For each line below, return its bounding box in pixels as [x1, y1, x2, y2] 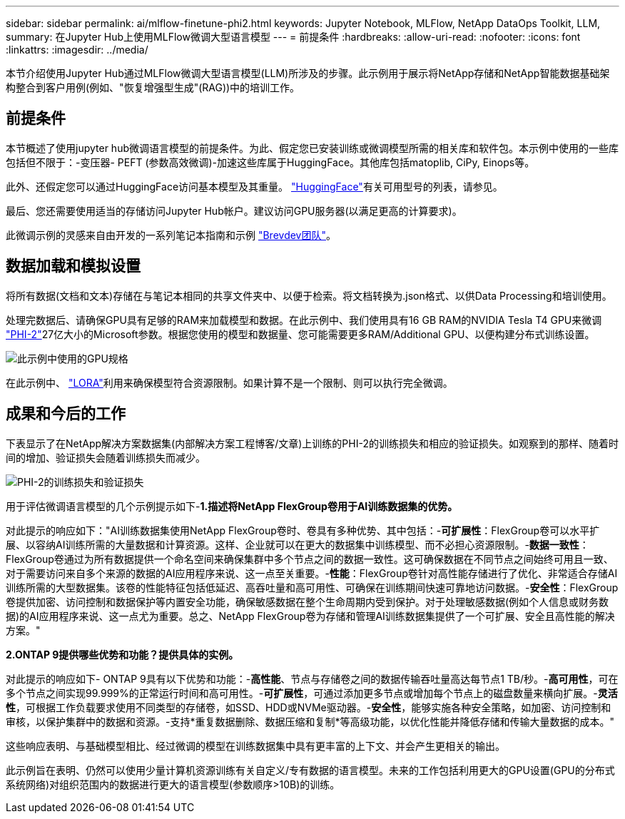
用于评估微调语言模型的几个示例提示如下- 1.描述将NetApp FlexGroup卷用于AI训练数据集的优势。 [6, 499, 458, 512]
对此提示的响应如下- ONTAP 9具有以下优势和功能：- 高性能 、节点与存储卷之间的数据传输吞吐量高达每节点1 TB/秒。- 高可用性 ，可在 [6, 672, 619, 685]
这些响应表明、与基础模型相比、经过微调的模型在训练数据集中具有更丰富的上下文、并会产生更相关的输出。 [6, 739, 505, 752]
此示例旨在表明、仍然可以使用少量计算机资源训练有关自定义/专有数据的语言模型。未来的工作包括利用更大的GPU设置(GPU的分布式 [6, 763, 615, 776]
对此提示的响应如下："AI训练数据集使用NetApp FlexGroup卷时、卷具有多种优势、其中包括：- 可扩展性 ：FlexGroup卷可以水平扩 [6, 524, 600, 536]
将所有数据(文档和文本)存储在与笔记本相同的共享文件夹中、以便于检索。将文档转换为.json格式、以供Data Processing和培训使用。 [6, 289, 612, 302]
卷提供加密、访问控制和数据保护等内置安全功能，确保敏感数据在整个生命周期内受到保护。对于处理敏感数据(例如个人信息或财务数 [6, 595, 609, 608]
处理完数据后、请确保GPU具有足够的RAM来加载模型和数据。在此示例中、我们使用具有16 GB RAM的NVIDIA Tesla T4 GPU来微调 [6, 313, 602, 326]
